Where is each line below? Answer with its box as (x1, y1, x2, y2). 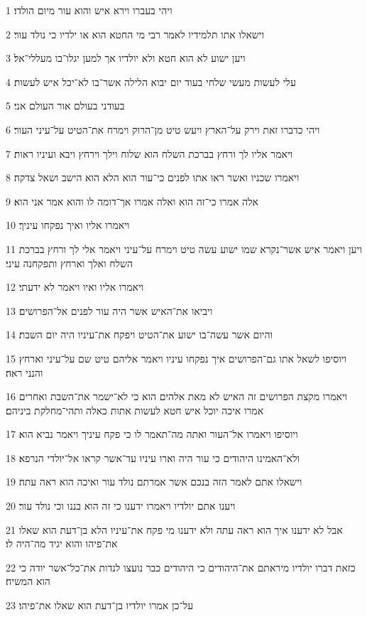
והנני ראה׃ (6, 365, 43, 380)
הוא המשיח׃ (6, 574, 50, 589)
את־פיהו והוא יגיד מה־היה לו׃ (6, 536, 118, 551)
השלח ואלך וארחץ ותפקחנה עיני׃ (6, 255, 133, 270)
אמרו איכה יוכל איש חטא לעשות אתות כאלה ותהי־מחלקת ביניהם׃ (6, 402, 264, 417)
